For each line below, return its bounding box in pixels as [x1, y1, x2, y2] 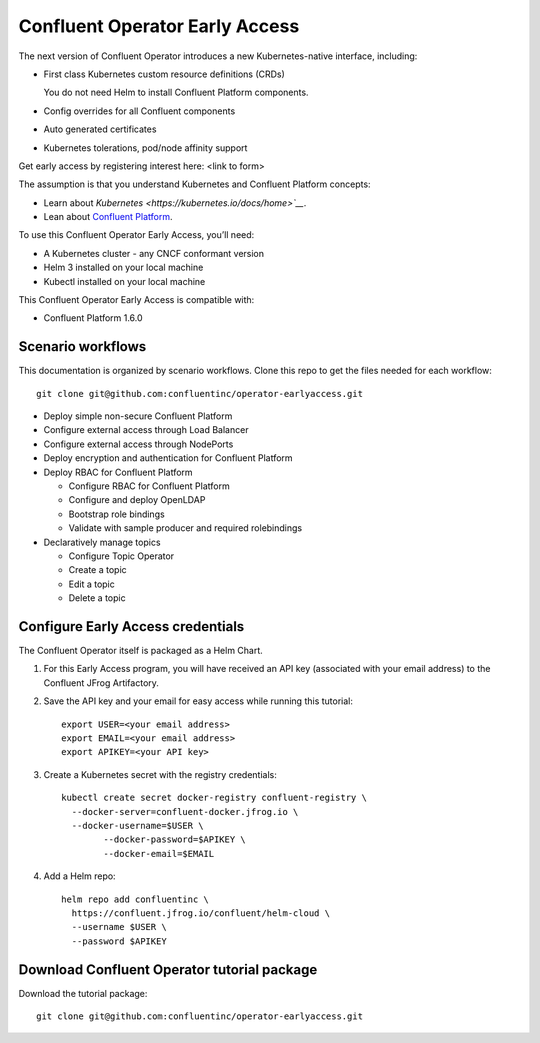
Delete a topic [68, 592, 126, 604]
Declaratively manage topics [43, 536, 161, 548]
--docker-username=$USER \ [71, 820, 204, 831]
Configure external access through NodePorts [43, 438, 234, 450]
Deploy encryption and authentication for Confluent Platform [43, 452, 294, 464]
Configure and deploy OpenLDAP [68, 494, 206, 506]
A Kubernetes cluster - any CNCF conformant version [43, 247, 265, 259]
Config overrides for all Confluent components [43, 105, 236, 117]
